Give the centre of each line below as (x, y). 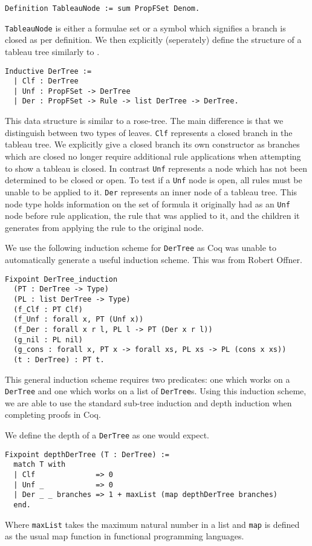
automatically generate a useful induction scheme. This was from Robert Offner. (154, 260)
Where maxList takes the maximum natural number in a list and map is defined (152, 524)
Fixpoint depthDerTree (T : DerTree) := (87, 454)
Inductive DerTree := (48, 71)
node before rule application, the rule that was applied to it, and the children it (152, 216)
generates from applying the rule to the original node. (104, 227)
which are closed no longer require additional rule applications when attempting (153, 156)
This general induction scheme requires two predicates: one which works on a (148, 379)
